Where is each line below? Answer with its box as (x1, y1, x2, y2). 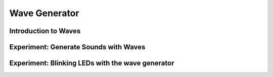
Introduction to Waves (9, 27, 81, 35)
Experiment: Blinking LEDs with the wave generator (9, 59, 174, 67)
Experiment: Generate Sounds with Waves (9, 43, 146, 51)
